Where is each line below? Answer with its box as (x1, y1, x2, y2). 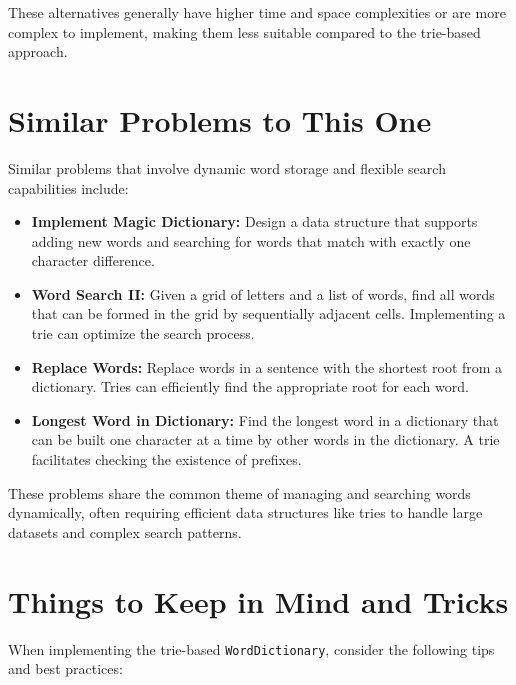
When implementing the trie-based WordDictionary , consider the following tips (8, 638, 495, 659)
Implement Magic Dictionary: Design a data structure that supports (31, 211, 478, 232)
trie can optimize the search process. (31, 323, 255, 344)
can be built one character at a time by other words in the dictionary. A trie (31, 429, 500, 450)
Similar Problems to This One (8, 99, 432, 140)
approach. (8, 41, 68, 62)
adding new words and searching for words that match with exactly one (31, 230, 471, 251)
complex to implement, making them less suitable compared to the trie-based (8, 21, 481, 42)
